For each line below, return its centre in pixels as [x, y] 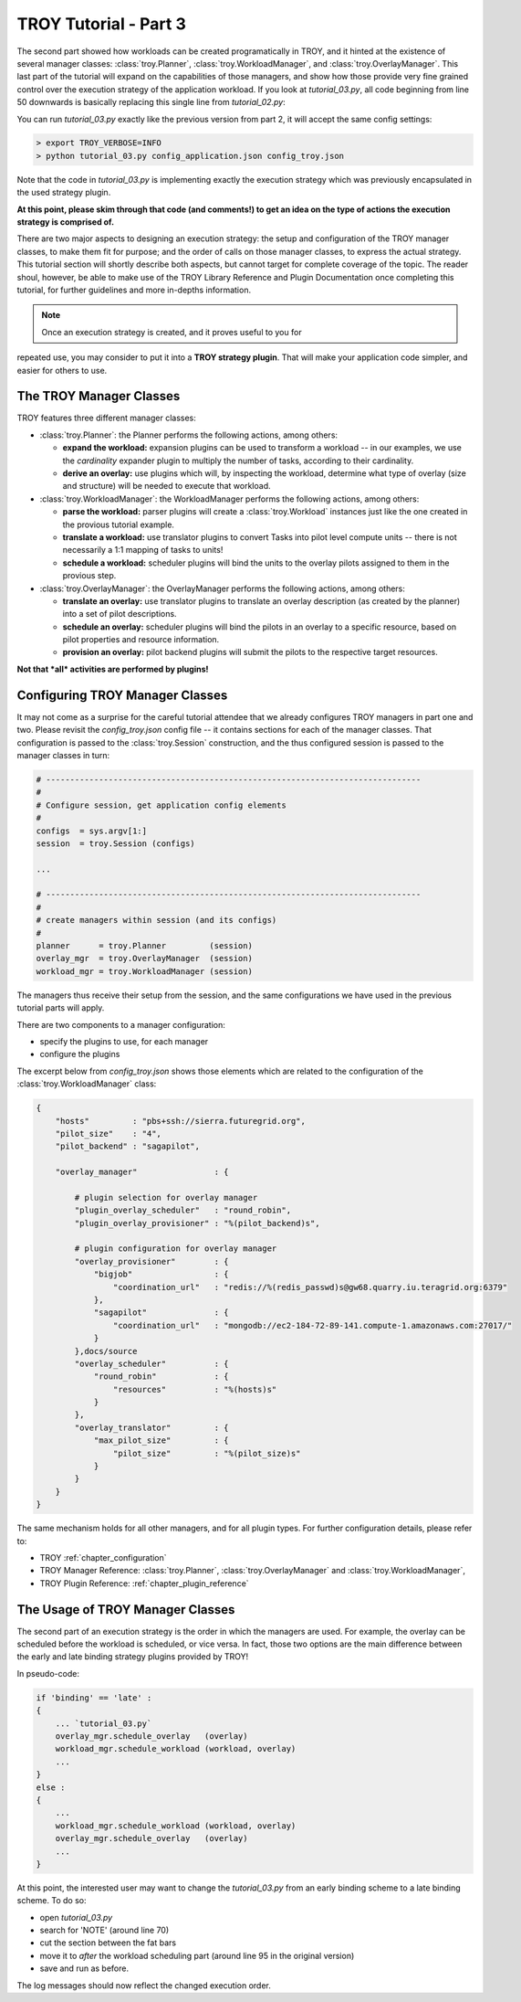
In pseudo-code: [48, 1673]
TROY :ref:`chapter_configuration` [104, 1557]
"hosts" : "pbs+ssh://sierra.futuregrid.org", [180, 1121]
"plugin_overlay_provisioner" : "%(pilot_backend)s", [197, 1223]
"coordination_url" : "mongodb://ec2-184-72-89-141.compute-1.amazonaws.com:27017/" [313, 1325]
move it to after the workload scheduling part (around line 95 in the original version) [197, 1955]
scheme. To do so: [52, 1901]
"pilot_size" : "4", [108, 1133]
